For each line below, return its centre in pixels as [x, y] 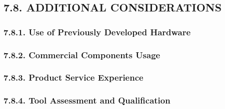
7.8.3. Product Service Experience [73, 77]
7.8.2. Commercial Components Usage [82, 54]
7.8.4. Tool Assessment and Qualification [87, 100]
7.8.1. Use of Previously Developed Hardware [97, 32]
